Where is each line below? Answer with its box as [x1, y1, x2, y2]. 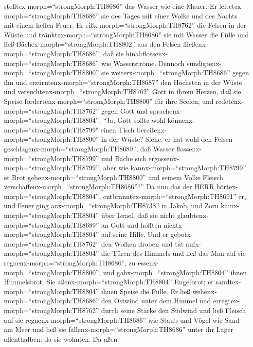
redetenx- [216, 96, 244, 106]
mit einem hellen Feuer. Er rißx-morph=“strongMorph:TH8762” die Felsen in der [4, 20, 246, 30]
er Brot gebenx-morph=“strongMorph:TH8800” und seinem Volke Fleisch [4, 172, 223, 182]
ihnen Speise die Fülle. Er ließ [101, 286, 191, 296]
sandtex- [216, 277, 241, 287]
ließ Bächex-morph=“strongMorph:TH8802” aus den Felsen [4, 39, 181, 49]
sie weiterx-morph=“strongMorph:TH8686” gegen [101, 67, 249, 78]
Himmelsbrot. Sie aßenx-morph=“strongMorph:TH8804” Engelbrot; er [4, 277, 214, 287]
